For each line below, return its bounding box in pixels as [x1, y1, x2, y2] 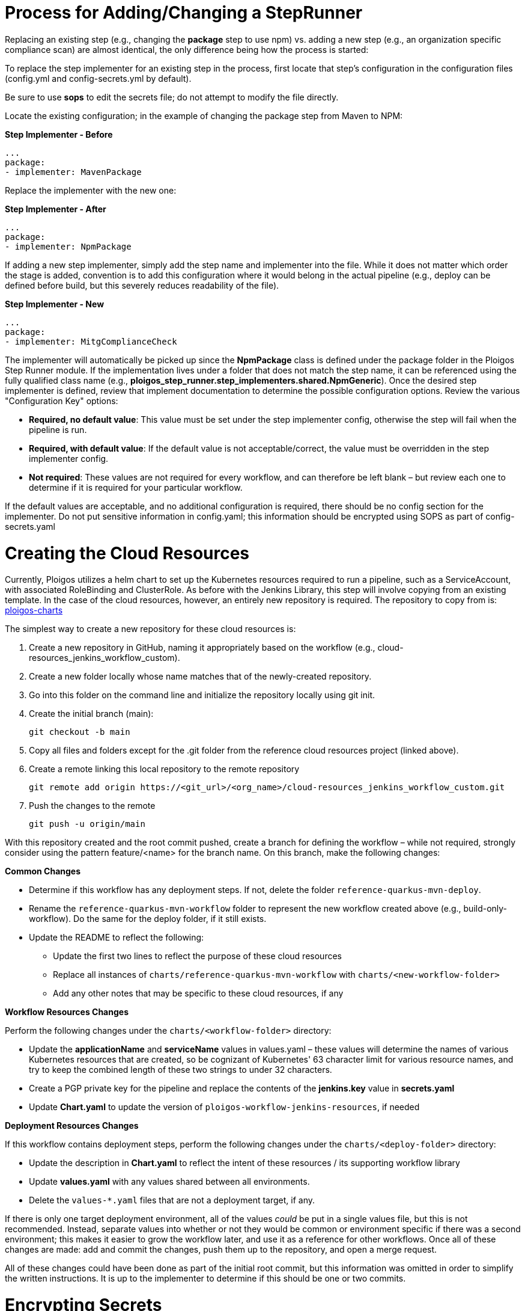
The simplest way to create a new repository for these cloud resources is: [5, 624, 296, 634]
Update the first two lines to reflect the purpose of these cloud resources [53, 951, 342, 962]
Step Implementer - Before [5, 129, 113, 140]
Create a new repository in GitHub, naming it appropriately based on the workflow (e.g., [29, 642, 375, 653]
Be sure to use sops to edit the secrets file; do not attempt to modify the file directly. [5, 91, 339, 102]
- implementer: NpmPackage [5, 241, 132, 251]
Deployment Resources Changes [5, 1120, 139, 1131]
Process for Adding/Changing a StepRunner [5, 2, 363, 23]
